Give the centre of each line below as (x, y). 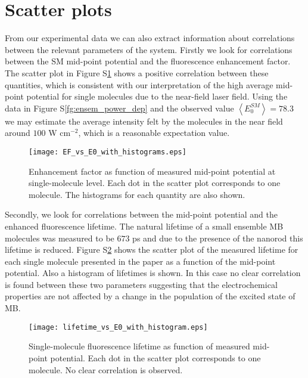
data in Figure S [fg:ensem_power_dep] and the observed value (119, 108)
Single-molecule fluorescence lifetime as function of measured (139, 346)
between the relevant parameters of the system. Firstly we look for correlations (149, 49)
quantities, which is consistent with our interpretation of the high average (139, 84)
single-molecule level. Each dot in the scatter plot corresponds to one (155, 183)
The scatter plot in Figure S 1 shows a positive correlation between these (137, 72)
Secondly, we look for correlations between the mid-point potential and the (141, 214)
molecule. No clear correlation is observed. (106, 369)
